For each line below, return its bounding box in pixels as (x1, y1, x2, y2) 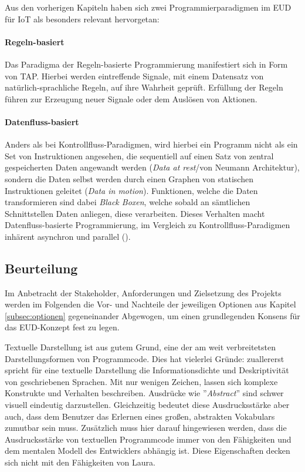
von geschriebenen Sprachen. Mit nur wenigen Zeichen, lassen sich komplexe (5, 375, 278, 387)
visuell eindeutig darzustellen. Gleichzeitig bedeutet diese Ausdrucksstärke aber (5, 399, 290, 411)
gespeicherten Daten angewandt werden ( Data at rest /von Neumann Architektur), (5, 161, 300, 173)
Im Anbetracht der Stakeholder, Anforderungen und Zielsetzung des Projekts (5, 286, 282, 299)
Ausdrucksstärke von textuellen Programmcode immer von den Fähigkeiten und (5, 433, 292, 445)
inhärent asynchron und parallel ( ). (5, 230, 131, 242)
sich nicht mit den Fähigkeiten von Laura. (5, 456, 155, 468)
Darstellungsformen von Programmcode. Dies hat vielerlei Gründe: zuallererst (5, 352, 284, 364)
